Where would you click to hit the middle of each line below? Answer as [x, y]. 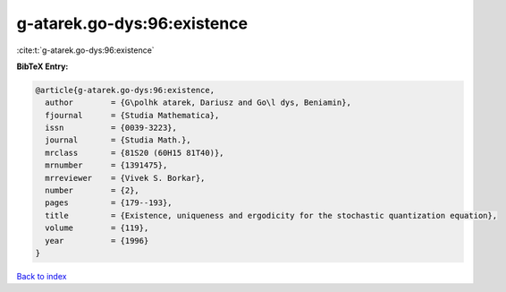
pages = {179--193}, [109, 203]
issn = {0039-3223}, [111, 128]
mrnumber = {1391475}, [106, 165]
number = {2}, [93, 191]
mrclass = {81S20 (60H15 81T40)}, [135, 153]
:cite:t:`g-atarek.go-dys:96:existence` [86, 50]
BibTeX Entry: [42, 66]
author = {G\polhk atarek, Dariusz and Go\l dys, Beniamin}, [198, 103]
